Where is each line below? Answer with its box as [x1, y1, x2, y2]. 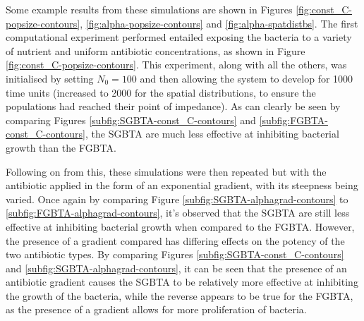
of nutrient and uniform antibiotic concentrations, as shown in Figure [6, 43, 305, 58]
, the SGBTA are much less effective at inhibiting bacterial [85, 126, 339, 141]
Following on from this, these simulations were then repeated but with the [6, 164, 327, 178]
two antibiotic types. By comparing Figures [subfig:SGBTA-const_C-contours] [6, 247, 344, 262]
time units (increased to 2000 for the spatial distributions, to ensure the [6, 85, 316, 99]
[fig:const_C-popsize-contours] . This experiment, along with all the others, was [6, 57, 347, 72]
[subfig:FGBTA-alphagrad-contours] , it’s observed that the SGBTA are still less [6, 205, 350, 220]
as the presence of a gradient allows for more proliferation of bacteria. [6, 302, 307, 317]
